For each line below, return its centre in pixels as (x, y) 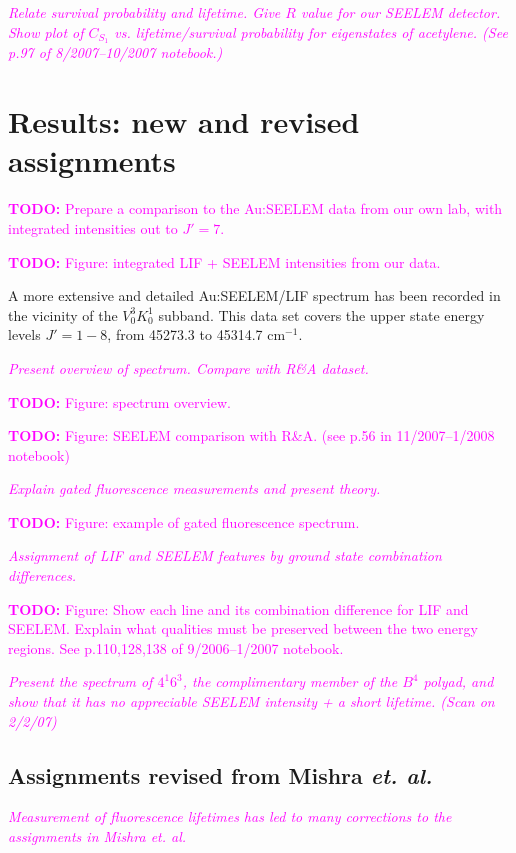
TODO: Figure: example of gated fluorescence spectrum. (184, 521)
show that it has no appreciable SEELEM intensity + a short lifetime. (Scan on (251, 701)
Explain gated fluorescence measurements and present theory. (194, 488)
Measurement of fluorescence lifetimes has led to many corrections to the (230, 816)
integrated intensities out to (93, 227)
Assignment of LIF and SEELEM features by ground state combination (225, 555)
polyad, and (458, 681)
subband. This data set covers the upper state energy (321, 314)
